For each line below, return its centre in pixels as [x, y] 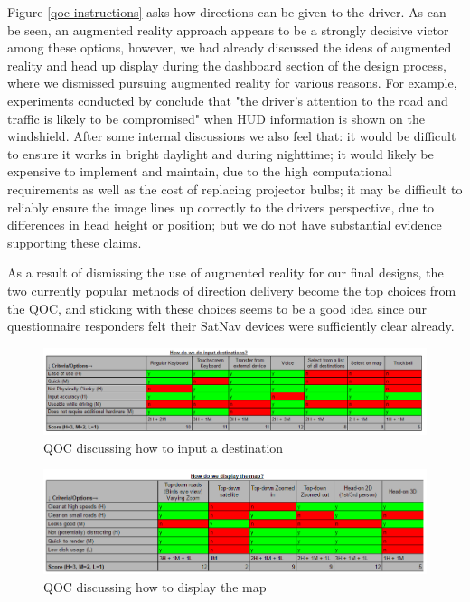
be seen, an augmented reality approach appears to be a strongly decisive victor [228, 29]
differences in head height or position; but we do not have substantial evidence [225, 225]
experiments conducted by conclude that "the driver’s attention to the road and [228, 100]
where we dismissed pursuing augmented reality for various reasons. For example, [232, 83]
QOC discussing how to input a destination [164, 447]
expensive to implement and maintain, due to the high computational [200, 171]
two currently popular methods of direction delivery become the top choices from [232, 290]
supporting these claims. [75, 242]
